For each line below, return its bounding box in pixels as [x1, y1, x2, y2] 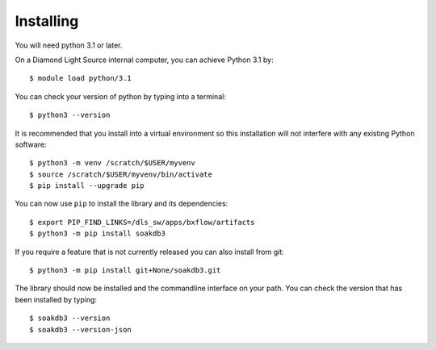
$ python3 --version [29, 110, 111, 120]
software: [15, 140, 47, 149]
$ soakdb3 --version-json [29, 325, 132, 334]
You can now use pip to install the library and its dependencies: [15, 198, 228, 209]
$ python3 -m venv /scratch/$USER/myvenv [29, 158, 195, 168]
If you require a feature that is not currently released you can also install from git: [15, 247, 284, 256]
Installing [15, 12, 79, 30]
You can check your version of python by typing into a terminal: [15, 91, 226, 101]
